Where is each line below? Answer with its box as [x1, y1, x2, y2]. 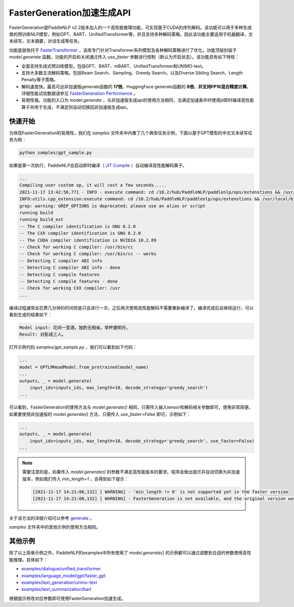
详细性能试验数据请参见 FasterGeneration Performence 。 [21, 91, 138, 97]
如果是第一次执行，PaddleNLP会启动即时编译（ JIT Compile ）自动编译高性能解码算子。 [9, 162, 187, 169]
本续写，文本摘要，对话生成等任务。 [9, 38, 82, 44]
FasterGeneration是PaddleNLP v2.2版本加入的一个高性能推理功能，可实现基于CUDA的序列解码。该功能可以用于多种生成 [9, 25, 252, 30]
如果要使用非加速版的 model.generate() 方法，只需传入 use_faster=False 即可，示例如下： [9, 411, 191, 417]
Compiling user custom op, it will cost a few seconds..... [19, 182, 167, 188]
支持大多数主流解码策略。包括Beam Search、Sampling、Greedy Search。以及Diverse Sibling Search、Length [21, 70, 243, 76]
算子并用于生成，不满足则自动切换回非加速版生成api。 [21, 104, 131, 110]
